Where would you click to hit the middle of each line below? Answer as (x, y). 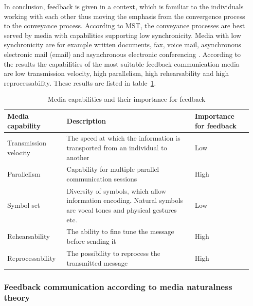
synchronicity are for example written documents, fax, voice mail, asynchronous (123, 45)
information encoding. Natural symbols (125, 200)
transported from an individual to (117, 147)
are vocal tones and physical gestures (122, 210)
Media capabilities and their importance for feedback (126, 99)
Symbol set (24, 205)
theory (17, 297)
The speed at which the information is (123, 138)
